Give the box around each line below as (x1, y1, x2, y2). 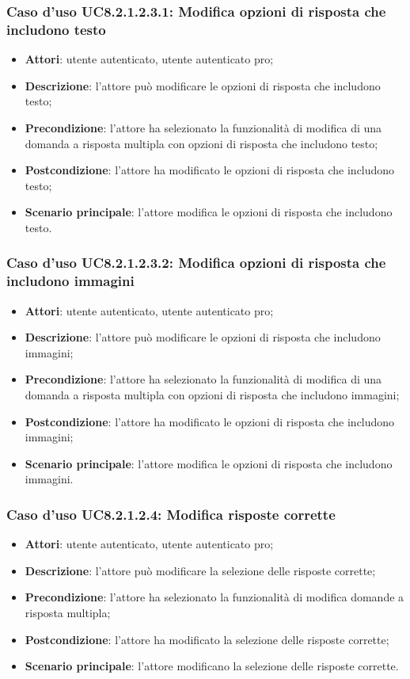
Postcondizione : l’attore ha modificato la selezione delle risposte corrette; (25, 631, 389, 647)
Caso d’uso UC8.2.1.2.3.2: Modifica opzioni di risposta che (6, 253, 386, 273)
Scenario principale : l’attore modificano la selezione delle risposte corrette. (25, 658, 399, 674)
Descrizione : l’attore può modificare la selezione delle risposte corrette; (25, 562, 376, 578)
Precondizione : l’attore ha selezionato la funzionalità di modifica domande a (25, 589, 404, 605)
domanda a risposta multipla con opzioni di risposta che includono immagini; (25, 387, 400, 402)
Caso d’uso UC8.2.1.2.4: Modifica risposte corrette (6, 504, 336, 524)
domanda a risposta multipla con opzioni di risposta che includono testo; (25, 135, 378, 151)
